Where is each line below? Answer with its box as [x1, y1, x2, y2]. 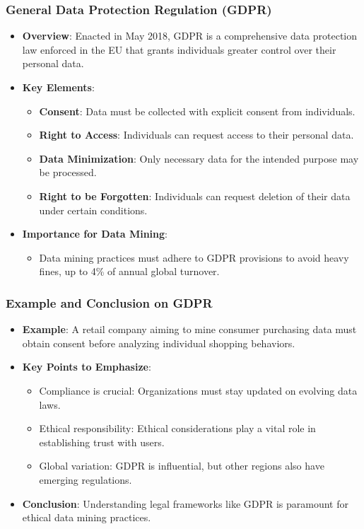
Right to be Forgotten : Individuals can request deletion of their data [39, 188, 351, 203]
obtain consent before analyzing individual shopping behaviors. [22, 335, 295, 350]
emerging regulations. [39, 472, 132, 487]
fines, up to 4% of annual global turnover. [39, 264, 220, 279]
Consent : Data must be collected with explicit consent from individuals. [39, 103, 356, 118]
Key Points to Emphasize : [22, 359, 151, 374]
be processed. [39, 165, 97, 180]
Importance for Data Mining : [22, 226, 168, 241]
